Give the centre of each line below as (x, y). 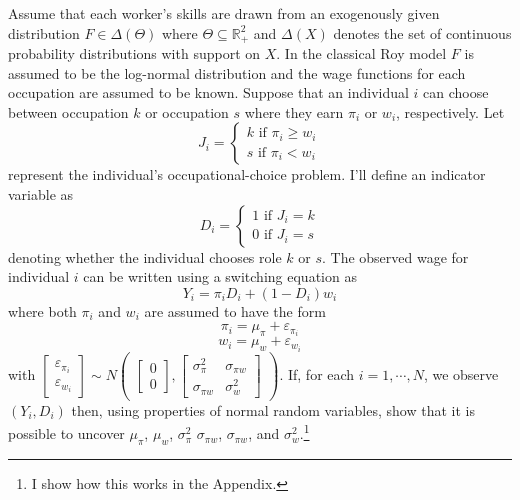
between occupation (68, 111)
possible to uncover (66, 433)
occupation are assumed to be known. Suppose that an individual (208, 92)
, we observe (461, 373)
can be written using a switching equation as (220, 276)
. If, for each (317, 373)
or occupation (187, 111)
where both (42, 310)
